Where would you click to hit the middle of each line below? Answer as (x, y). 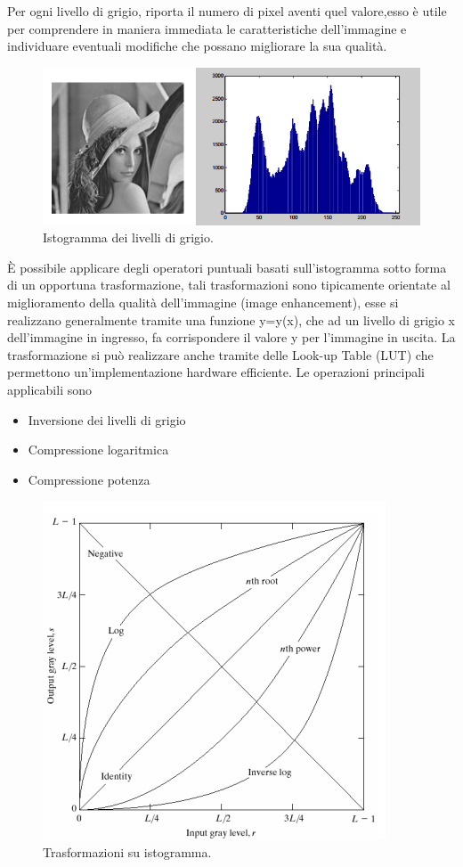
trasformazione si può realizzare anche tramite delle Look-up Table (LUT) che (220, 354)
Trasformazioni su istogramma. (127, 851)
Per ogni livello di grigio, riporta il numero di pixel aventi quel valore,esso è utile (227, 11)
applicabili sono (49, 389)
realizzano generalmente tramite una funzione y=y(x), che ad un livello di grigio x (231, 319)
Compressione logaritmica (98, 450)
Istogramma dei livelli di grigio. (128, 237)
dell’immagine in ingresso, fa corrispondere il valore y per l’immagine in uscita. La (231, 337)
